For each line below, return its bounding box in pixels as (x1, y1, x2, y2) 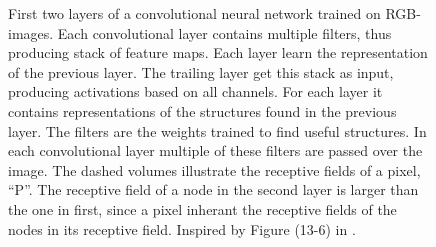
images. (8, 22, 54, 43)
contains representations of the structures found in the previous (8, 100, 397, 121)
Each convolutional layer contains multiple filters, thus (57, 22, 392, 43)
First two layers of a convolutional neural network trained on (8, 3, 381, 23)
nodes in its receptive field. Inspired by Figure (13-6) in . (8, 218, 356, 239)
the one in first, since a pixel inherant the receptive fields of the (8, 198, 397, 219)
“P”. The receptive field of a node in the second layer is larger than (8, 179, 419, 200)
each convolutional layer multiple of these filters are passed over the (8, 140, 423, 161)
